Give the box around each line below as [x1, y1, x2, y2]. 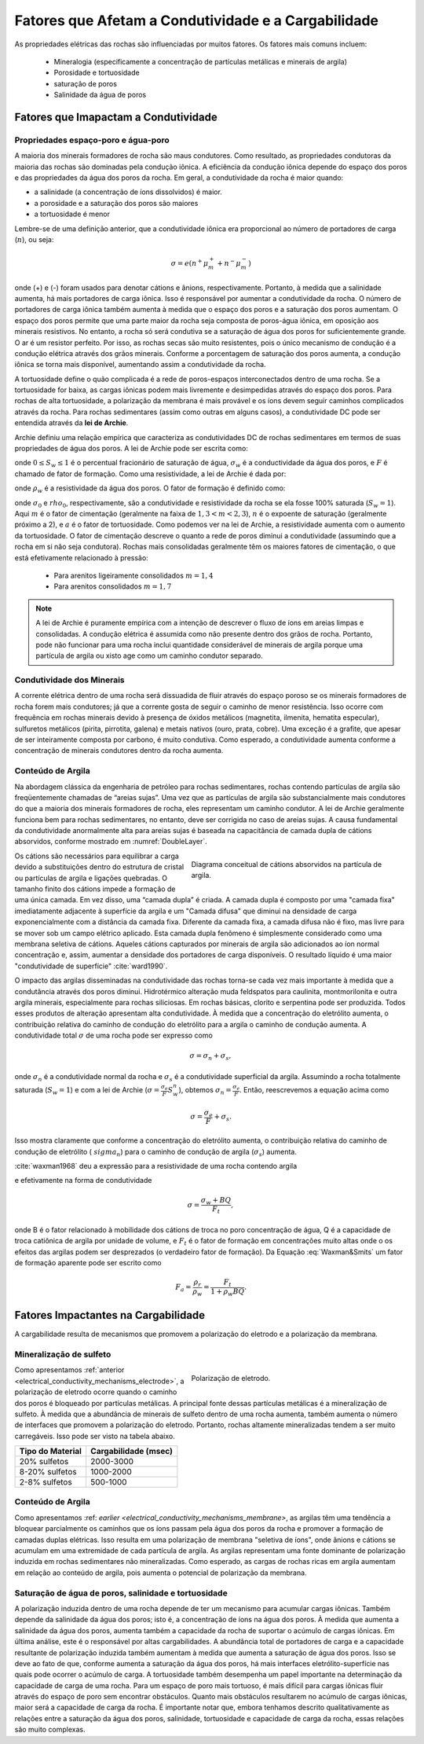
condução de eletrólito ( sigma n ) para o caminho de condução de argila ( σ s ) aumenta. [14, 1147, 298, 1158]
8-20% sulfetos [19, 1467, 78, 1478]
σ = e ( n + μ [170, 258, 209, 267]
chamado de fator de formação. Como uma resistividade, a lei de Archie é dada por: [14, 468, 287, 479]
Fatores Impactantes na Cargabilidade [14, 1309, 206, 1322]
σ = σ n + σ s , [189, 1052, 232, 1063]
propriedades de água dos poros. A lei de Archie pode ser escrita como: [14, 444, 249, 453]
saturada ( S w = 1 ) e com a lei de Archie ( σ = [14, 1085, 160, 1096]
